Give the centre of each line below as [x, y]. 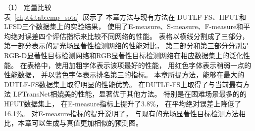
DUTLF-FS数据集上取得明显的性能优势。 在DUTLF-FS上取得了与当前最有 [124, 84]
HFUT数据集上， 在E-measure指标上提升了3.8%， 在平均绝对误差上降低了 [123, 103]
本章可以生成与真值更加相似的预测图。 [80, 123]
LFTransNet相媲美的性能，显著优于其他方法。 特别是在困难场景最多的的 [130, 94]
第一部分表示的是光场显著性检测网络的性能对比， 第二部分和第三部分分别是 [127, 46]
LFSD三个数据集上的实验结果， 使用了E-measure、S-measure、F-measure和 [124, 26]
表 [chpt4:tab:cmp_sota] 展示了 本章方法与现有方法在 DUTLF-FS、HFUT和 [125, 16]
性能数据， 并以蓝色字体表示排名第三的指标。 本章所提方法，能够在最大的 [124, 75]
